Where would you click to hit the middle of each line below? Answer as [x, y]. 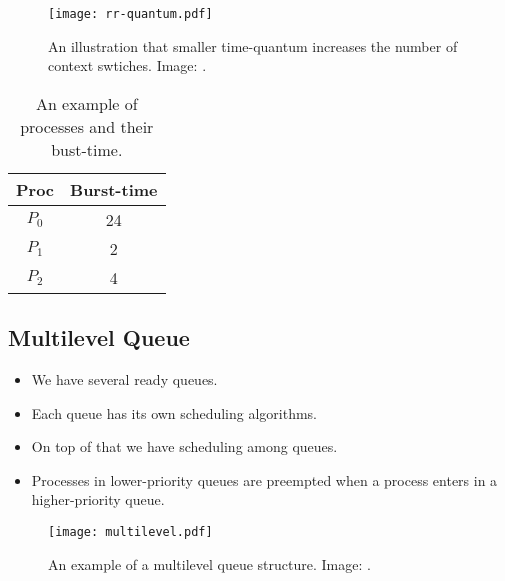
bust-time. [87, 149]
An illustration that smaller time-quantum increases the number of [253, 45]
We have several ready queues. [124, 379]
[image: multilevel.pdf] [130, 532]
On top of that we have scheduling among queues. [184, 446]
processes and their [87, 126]
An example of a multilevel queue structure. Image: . [209, 563]
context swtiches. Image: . [127, 65]
